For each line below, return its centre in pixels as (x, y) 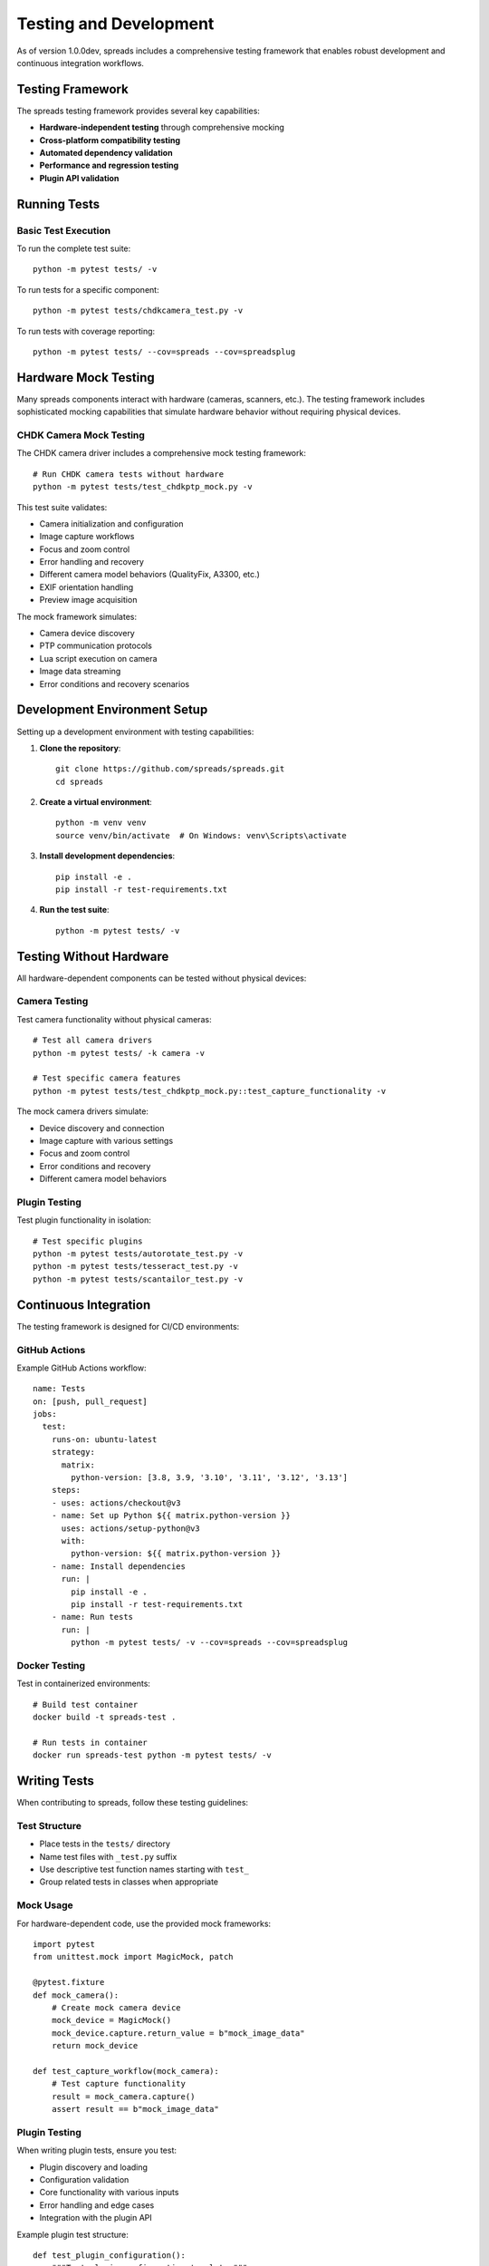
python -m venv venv (101, 823)
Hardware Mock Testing (86, 378)
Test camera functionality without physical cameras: (114, 1019)
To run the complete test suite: (74, 248)
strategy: (73, 1452)
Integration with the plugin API (96, 2218)
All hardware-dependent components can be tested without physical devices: (162, 978)
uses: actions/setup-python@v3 (131, 1528)
